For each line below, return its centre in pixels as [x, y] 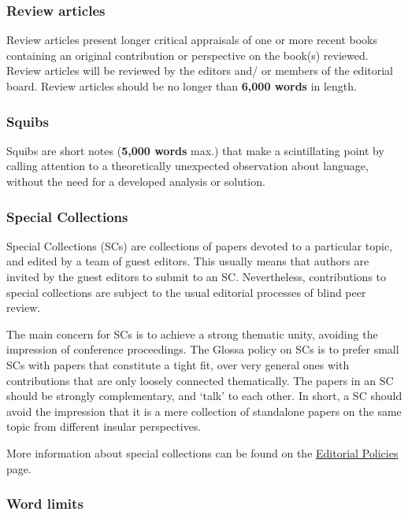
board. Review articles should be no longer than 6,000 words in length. [182, 86]
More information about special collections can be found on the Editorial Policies [202, 452]
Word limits [45, 504]
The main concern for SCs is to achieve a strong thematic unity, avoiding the [192, 333]
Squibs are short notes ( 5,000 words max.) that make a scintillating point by [195, 150]
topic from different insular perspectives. [104, 426]
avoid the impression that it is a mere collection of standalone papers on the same [204, 411]
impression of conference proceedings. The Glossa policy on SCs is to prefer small [203, 349]
